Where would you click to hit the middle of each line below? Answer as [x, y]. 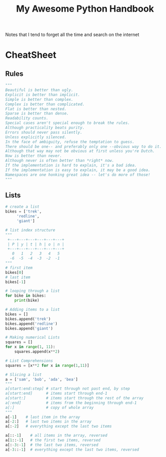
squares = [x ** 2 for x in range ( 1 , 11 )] [47, 365]
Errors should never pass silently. [44, 132]
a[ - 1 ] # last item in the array [43, 417]
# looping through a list [32, 291]
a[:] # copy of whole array [50, 407]
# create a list [22, 207]
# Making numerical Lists [32, 338]
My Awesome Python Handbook [85, 9]
